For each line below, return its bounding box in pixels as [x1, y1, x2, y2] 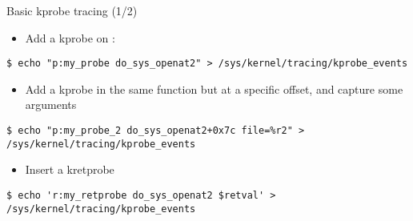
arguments [25, 96, 77, 113]
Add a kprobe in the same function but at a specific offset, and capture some [25, 80, 403, 97]
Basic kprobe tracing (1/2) [6, 2, 138, 18]
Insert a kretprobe [25, 161, 114, 178]
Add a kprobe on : [25, 29, 115, 46]
